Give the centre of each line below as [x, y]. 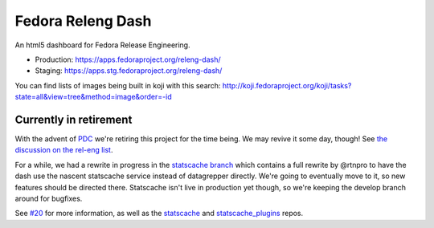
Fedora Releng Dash [83, 21]
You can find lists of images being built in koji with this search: [118, 85]
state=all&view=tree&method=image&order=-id [93, 97]
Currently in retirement [74, 119]
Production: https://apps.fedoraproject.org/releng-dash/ [128, 59]
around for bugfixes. [49, 198]
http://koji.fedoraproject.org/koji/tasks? [287, 85]
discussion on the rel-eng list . [64, 150]
